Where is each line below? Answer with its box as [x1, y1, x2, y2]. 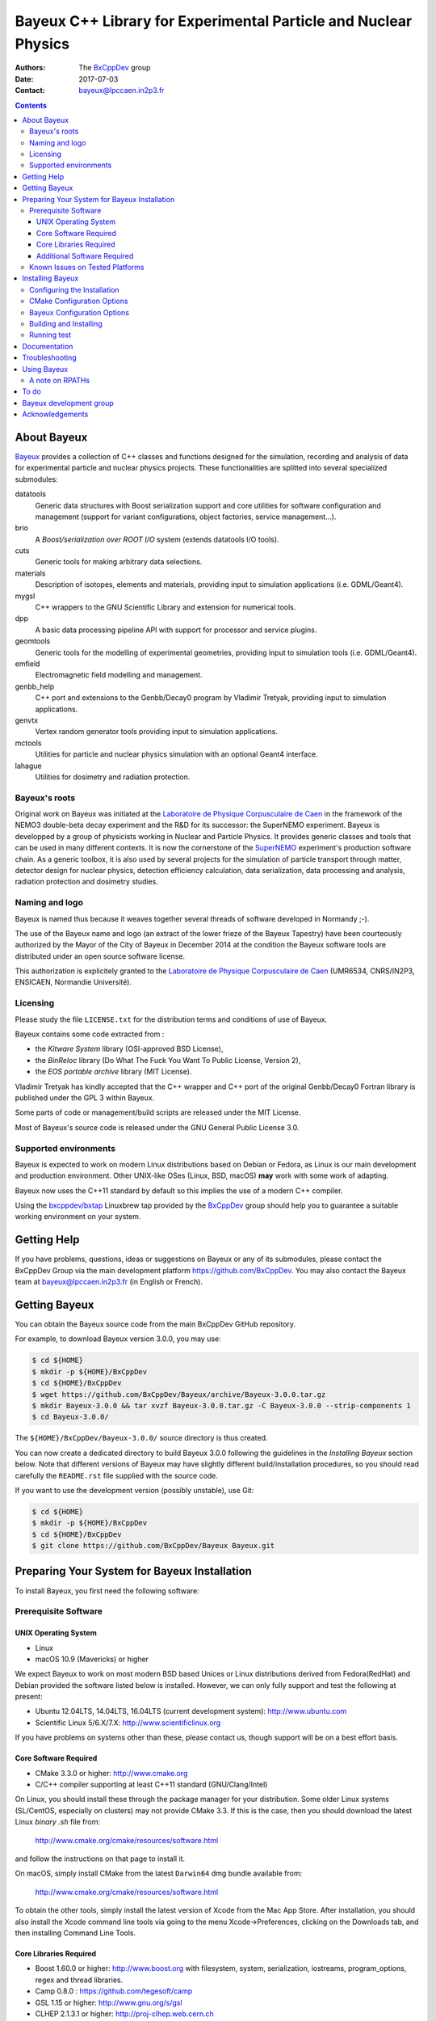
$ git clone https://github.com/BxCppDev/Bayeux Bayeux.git [31, 1541, 275, 1551]
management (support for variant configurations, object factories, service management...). [35, 512, 337, 521]
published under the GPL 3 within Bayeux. [15, 1092, 155, 1103]
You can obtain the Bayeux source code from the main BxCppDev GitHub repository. [15, 1319, 296, 1329]
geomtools [15, 636, 51, 646]
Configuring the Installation [29, 285, 120, 294]
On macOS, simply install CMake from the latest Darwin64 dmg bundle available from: [15, 1868, 303, 1879]
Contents [15, 100, 48, 110]
